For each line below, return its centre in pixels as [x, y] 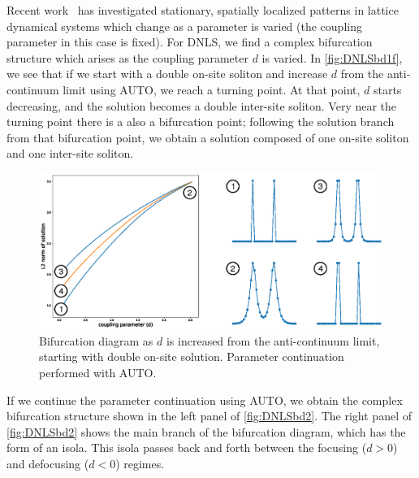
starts [387, 89]
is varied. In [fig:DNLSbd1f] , [332, 57]
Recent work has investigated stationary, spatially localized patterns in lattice [203, 10]
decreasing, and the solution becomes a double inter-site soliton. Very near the [202, 105]
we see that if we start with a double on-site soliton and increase [167, 74]
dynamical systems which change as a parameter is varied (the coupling [184, 26]
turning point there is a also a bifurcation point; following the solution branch [201, 122]
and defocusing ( [48, 463]
